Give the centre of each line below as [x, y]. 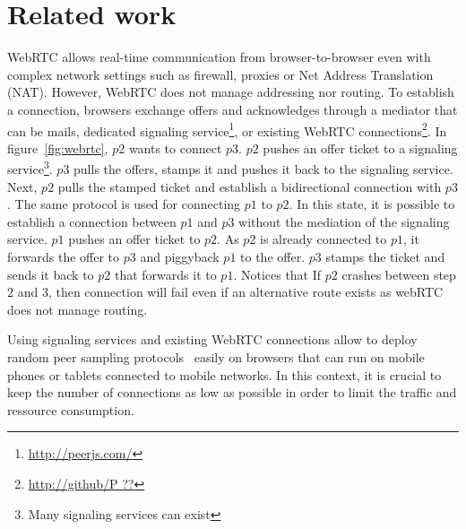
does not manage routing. [78, 309]
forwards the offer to [64, 256]
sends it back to [51, 274]
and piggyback [180, 256]
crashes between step [399, 274]
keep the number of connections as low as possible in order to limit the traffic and [232, 392]
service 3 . [30, 167]
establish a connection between [92, 221]
